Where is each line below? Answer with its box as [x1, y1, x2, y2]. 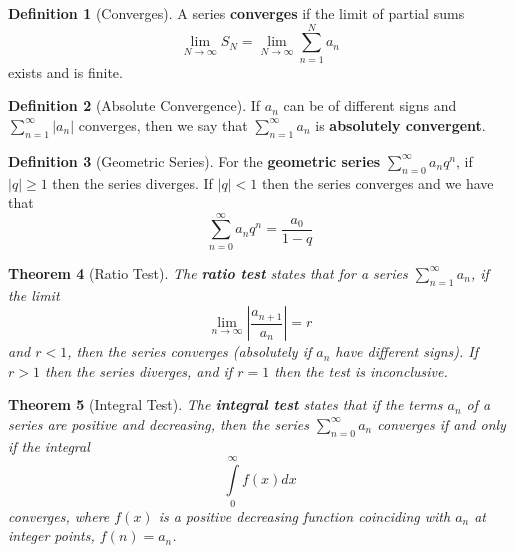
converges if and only [377, 413, 506, 434]
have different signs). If [335, 341, 478, 362]
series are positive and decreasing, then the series [8, 413, 309, 434]
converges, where [8, 505, 110, 526]
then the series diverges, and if [44, 360, 233, 381]
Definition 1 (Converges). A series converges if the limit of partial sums [8, 3, 465, 23]
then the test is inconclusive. [274, 360, 448, 381]
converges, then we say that [78, 114, 248, 135]
